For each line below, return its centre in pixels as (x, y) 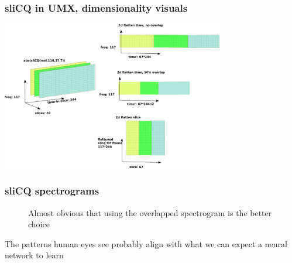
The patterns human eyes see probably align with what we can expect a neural (146, 243)
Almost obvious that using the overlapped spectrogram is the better (150, 212)
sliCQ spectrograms (52, 191)
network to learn (34, 255)
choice (39, 224)
